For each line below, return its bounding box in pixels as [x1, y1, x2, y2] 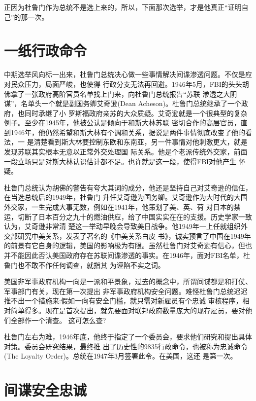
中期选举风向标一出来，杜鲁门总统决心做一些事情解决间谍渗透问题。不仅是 [4, 69, 245, 79]
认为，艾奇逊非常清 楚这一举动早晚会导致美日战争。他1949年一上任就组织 [4, 221, 241, 231]
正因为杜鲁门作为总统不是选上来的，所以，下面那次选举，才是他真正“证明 [4, 2, 242, 12]
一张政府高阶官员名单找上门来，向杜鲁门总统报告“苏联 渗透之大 [24, 88, 230, 99]
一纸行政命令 [4, 40, 87, 61]
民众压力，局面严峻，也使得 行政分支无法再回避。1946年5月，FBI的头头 [10, 78, 242, 89]
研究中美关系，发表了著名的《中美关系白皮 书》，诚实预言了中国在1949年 [17, 230, 251, 241]
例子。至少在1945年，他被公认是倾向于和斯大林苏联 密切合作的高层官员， [4, 117, 241, 128]
